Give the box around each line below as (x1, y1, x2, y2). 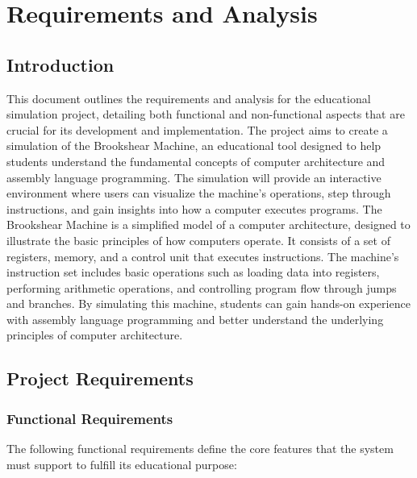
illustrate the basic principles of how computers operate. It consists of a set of (6, 231, 390, 248)
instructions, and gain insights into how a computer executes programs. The (6, 200, 382, 217)
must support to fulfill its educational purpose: (6, 455, 237, 472)
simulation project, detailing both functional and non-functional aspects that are (6, 106, 405, 123)
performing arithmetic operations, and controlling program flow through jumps (6, 279, 397, 296)
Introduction (6, 52, 115, 77)
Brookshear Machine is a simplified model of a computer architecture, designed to (6, 216, 411, 233)
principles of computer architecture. (6, 326, 183, 343)
